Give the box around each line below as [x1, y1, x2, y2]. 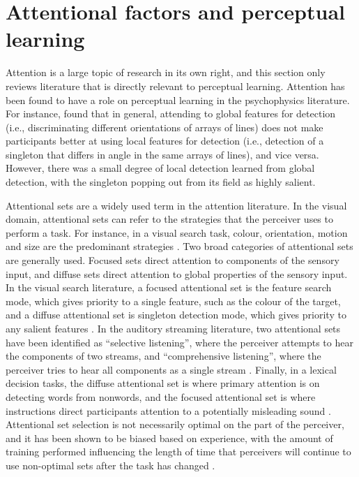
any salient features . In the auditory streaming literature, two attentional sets [6, 321, 341, 335]
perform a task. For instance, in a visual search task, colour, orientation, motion [6, 225, 348, 240]
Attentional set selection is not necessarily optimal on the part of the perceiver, [6, 417, 344, 432]
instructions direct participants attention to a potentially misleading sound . [6, 403, 331, 418]
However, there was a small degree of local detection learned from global [6, 161, 315, 175]
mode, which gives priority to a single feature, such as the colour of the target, [6, 293, 341, 308]
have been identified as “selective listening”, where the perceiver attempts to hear [6, 335, 353, 349]
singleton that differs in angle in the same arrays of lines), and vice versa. [6, 147, 319, 161]
